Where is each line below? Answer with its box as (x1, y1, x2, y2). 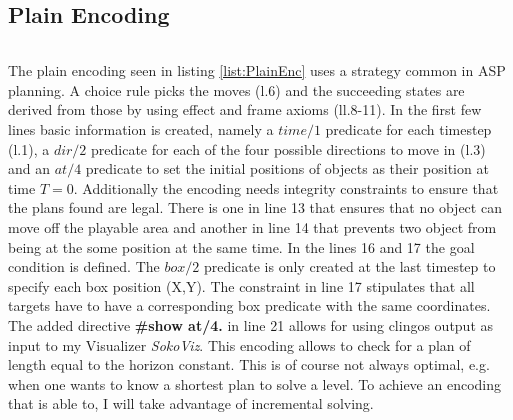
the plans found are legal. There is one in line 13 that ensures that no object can (8, 197, 502, 218)
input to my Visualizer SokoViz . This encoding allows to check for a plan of (8, 334, 471, 355)
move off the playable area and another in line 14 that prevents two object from (8, 216, 497, 237)
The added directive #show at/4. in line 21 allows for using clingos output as (8, 314, 494, 335)
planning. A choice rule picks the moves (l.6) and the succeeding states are (8, 79, 465, 100)
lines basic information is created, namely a (8, 118, 274, 139)
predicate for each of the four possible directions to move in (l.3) (91, 138, 486, 159)
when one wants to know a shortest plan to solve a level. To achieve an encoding (8, 373, 502, 394)
